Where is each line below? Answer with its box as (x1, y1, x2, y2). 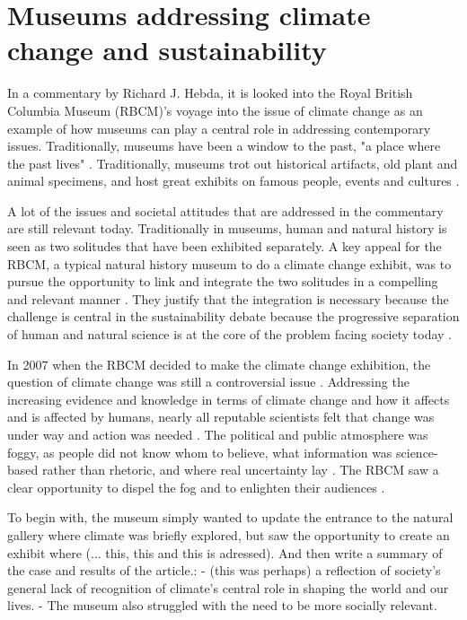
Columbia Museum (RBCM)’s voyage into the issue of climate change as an (7, 100, 423, 119)
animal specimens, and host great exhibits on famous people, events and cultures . (7, 171, 460, 190)
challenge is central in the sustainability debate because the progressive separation (7, 307, 460, 326)
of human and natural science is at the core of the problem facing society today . (7, 325, 453, 344)
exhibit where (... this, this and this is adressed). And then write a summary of (7, 543, 443, 562)
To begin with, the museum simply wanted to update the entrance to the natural (7, 508, 454, 527)
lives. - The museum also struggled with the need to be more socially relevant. (7, 596, 437, 615)
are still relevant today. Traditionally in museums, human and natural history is (7, 219, 447, 238)
